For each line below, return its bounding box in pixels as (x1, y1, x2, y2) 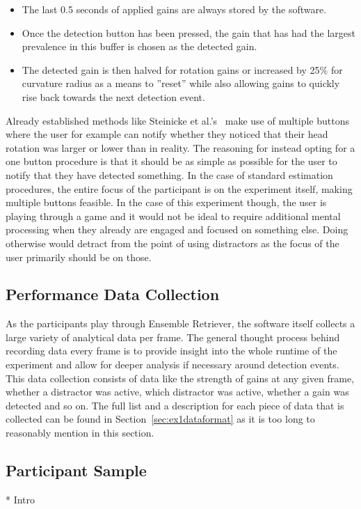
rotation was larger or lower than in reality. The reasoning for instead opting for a (6, 140, 355, 155)
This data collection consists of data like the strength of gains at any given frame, (6, 370, 355, 385)
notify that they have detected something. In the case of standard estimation (6, 167, 333, 182)
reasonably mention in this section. (6, 425, 154, 440)
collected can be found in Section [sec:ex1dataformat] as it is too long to (6, 412, 315, 426)
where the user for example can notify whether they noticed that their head (6, 127, 328, 141)
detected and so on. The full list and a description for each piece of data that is (6, 398, 344, 412)
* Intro (6, 492, 35, 506)
